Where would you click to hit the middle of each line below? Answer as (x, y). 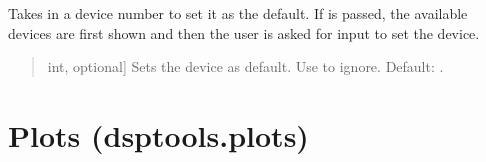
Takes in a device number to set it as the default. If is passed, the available (238, 13)
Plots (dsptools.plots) (158, 134)
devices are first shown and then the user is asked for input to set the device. (244, 32)
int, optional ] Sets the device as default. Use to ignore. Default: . (245, 66)
